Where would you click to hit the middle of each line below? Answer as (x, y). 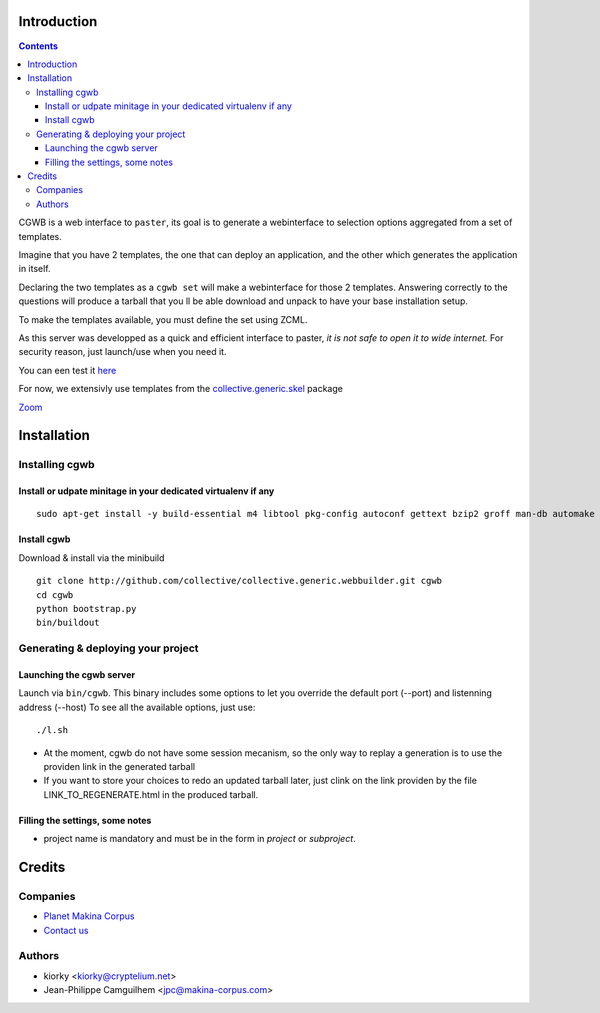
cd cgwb (55, 594)
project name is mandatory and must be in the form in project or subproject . (200, 839)
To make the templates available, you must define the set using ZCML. (163, 319)
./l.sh (52, 730)
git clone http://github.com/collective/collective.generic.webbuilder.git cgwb (239, 581)
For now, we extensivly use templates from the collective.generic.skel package (181, 389)
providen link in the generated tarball (119, 766)
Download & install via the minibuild (91, 557)
